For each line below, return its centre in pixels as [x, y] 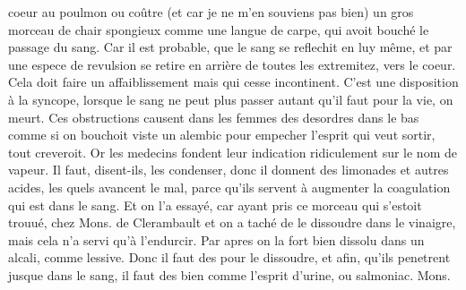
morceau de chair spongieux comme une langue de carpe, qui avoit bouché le [219, 29]
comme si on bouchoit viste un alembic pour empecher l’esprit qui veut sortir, [222, 135]
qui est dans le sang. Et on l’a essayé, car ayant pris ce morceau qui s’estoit [215, 205]
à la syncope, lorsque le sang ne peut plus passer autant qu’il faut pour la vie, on [231, 99]
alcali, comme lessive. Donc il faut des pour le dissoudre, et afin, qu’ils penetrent [229, 257]
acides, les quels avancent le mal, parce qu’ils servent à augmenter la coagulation [229, 187]
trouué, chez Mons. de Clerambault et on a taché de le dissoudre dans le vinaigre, [232, 222]
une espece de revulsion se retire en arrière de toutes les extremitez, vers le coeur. [232, 64]
